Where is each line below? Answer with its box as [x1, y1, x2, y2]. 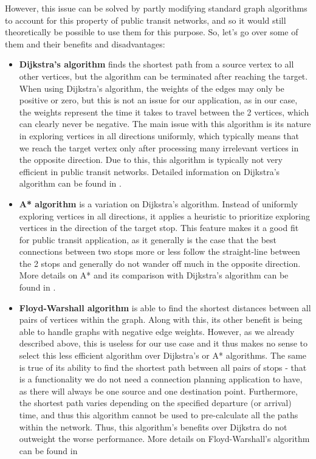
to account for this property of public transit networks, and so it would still [5, 13, 286, 26]
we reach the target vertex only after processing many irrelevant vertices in [19, 141, 299, 154]
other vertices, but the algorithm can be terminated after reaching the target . [19, 69, 308, 82]
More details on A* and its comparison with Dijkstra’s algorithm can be [19, 269, 289, 281]
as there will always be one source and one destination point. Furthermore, [19, 384, 298, 397]
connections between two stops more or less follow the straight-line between [19, 245, 300, 258]
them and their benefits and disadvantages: [5, 37, 165, 50]
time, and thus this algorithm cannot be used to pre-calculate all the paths [19, 409, 298, 421]
